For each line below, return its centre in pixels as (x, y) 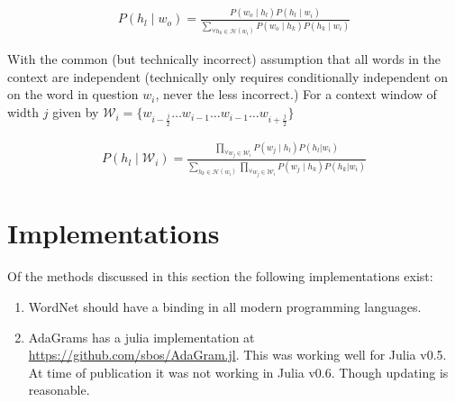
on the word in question (73, 94)
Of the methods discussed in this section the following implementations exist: (220, 276)
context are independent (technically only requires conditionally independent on (228, 76)
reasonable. (59, 390)
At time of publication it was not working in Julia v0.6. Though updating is (238, 372)
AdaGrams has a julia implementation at (141, 337)
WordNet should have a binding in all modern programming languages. (225, 306)
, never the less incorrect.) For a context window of (296, 94)
